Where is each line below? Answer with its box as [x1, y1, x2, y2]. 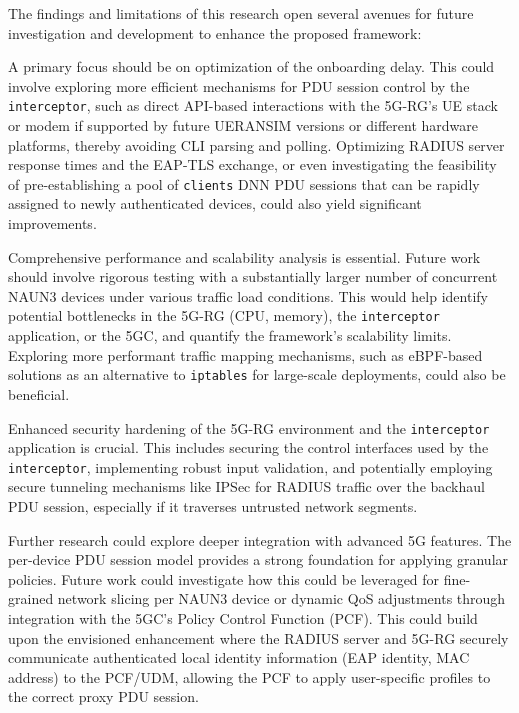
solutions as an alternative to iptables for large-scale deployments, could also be [8, 364, 506, 385]
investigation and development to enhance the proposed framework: [8, 22, 422, 43]
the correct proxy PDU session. [8, 686, 199, 707]
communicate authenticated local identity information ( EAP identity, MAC [8, 647, 470, 668]
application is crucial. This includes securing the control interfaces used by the [8, 437, 489, 458]
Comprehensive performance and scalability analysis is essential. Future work [8, 246, 481, 267]
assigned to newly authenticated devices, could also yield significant [8, 193, 422, 214]
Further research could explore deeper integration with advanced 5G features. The [8, 529, 512, 550]
